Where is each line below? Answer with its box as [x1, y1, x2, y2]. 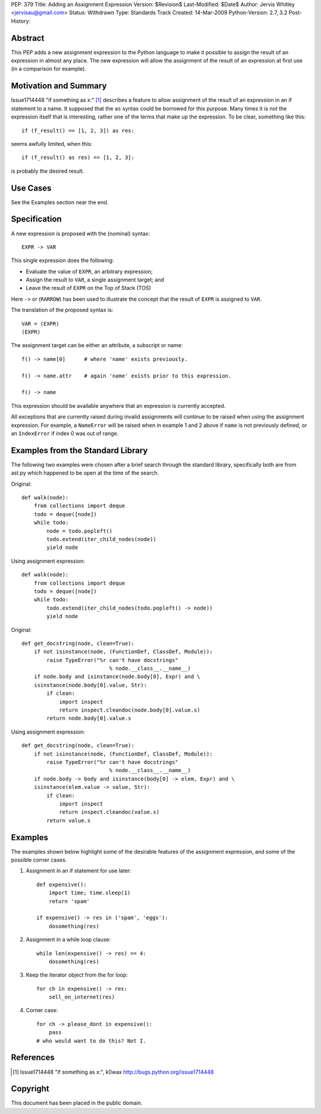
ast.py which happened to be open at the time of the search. [11, 469, 159, 476]
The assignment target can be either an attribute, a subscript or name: [11, 342, 183, 349]
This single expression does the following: [11, 257, 114, 264]
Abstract [11, 33, 45, 43]
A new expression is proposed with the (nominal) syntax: [11, 230, 150, 237]
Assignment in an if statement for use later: [26, 867, 132, 875]
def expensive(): [36, 881, 87, 888]
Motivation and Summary [11, 81, 107, 91]
